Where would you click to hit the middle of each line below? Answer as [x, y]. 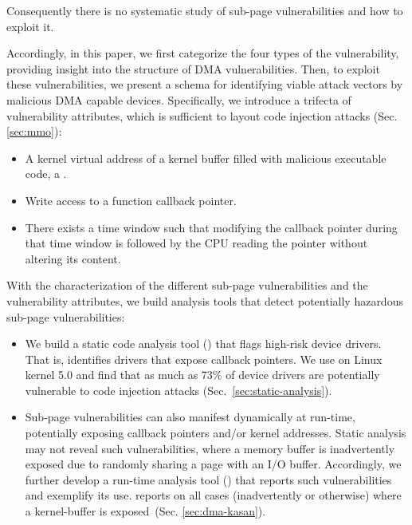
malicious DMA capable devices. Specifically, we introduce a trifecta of [179, 99]
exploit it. [30, 26]
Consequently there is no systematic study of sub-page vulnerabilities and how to [205, 10]
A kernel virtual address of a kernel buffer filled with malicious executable [206, 158]
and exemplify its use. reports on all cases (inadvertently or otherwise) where [213, 495]
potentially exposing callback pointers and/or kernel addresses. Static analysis [216, 433]
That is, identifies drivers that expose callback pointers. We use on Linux [204, 359]
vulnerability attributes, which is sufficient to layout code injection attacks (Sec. [202, 115]
